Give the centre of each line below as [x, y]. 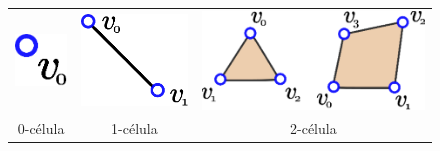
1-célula [134, 128]
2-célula [313, 128]
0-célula [41, 128]
